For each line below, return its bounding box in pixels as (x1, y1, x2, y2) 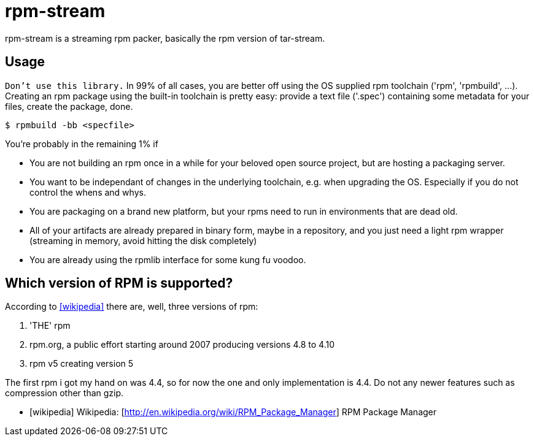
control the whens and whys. (29, 186, 146, 197)
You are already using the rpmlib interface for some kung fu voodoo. (29, 254, 306, 265)
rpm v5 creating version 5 (29, 358, 134, 369)
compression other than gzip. (5, 388, 124, 399)
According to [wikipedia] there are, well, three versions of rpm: (5, 301, 258, 312)
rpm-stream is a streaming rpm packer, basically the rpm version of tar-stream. (5, 33, 325, 44)
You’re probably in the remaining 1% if (5, 138, 158, 149)
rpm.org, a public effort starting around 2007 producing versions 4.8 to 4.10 (29, 339, 335, 350)
